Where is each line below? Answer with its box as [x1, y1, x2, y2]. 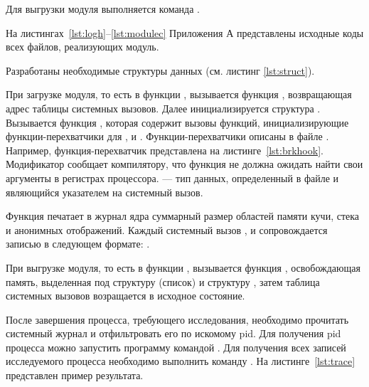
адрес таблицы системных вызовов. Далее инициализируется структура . [6, 100, 321, 115]
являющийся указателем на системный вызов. [6, 184, 203, 199]
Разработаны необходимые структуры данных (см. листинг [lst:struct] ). [6, 63, 315, 78]
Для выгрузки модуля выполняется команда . [6, 1, 200, 16]
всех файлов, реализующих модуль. [6, 39, 159, 54]
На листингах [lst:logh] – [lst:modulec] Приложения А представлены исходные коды [6, 25, 364, 40]
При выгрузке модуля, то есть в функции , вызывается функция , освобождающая [6, 260, 360, 275]
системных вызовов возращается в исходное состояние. [6, 288, 245, 303]
